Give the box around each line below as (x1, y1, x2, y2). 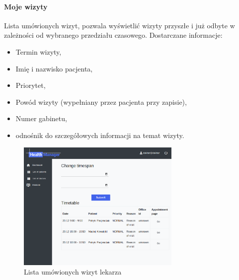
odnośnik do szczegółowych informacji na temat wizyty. (15, 130, 184, 140)
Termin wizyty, (15, 46, 62, 57)
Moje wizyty (4, 1, 48, 11)
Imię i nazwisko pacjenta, (15, 63, 93, 73)
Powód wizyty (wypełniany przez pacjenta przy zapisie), (15, 96, 187, 107)
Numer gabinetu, (15, 113, 67, 124)
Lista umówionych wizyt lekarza (24, 267, 122, 277)
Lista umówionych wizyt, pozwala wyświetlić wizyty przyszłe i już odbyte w (4, 20, 235, 30)
